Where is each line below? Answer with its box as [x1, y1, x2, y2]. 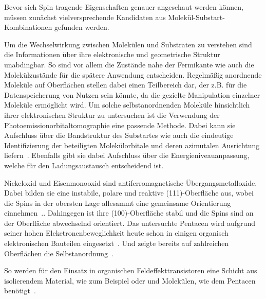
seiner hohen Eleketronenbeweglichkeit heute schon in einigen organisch [4, 227, 229, 238]
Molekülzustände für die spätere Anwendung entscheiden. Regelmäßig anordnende [4, 69, 262, 80]
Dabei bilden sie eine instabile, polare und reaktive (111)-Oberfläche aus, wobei [4, 187, 254, 198]
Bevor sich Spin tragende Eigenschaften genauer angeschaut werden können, [4, 2, 243, 12]
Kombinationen [4, 22, 52, 32]
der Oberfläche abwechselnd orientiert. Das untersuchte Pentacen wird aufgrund [4, 217, 255, 228]
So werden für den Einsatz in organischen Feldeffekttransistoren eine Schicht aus [4, 265, 257, 276]
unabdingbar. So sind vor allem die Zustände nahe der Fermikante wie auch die [4, 59, 254, 69]
